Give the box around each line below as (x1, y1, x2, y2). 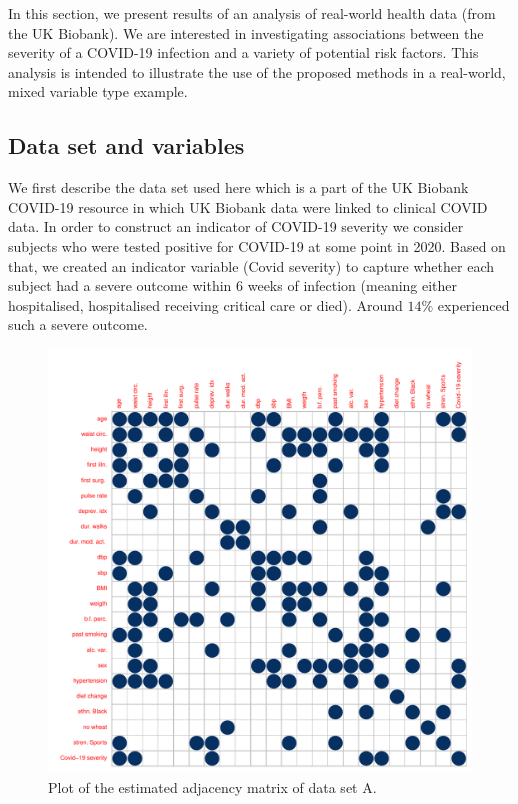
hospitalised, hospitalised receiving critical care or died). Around (8, 294, 403, 315)
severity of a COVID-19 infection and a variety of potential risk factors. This (8, 42, 479, 63)
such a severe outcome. (8, 314, 148, 335)
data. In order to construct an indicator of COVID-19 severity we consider (8, 216, 464, 237)
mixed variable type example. (8, 81, 188, 102)
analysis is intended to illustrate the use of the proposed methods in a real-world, (8, 61, 506, 82)
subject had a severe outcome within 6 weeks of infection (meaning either (8, 275, 458, 296)
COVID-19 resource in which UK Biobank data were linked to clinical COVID (8, 196, 488, 217)
